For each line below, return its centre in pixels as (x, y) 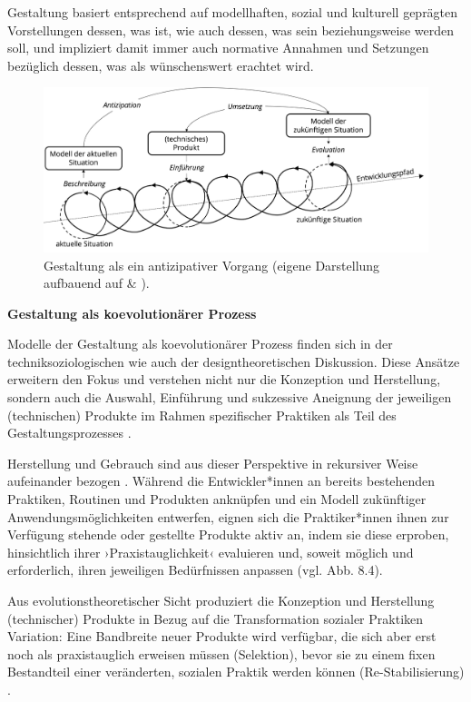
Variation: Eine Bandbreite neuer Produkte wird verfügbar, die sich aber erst (222, 636)
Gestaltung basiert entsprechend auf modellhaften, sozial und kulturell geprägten (233, 12)
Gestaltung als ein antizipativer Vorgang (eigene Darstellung (212, 265)
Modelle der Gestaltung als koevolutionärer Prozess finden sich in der (200, 344)
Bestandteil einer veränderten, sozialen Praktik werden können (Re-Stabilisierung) (236, 672)
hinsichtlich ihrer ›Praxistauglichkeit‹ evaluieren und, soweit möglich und (211, 552)
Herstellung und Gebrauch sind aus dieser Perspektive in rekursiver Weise (213, 463)
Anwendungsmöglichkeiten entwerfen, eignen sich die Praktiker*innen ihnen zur (228, 516)
